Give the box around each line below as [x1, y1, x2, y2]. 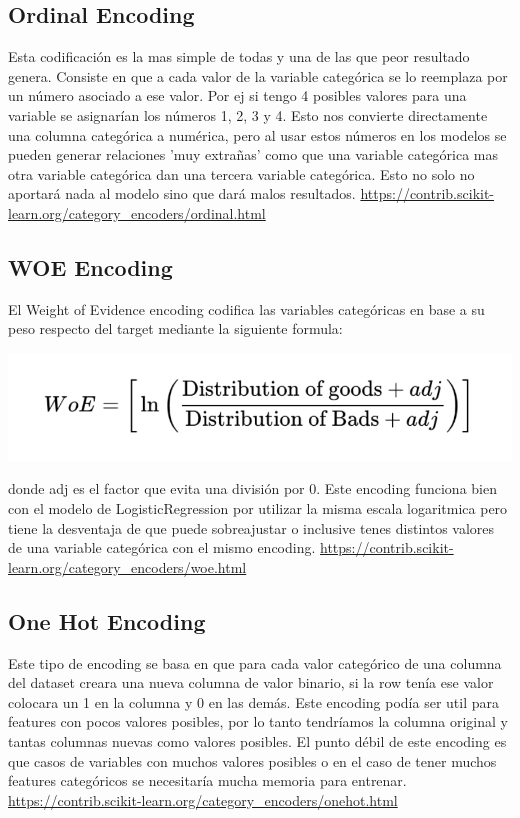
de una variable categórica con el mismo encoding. [8, 537, 316, 558]
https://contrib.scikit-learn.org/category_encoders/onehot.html [8, 789, 398, 810]
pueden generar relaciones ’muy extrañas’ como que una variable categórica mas [8, 144, 499, 165]
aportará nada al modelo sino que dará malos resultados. [8, 183, 356, 204]
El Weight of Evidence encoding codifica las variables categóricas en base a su [8, 298, 485, 319]
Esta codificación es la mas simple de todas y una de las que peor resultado [8, 46, 470, 67]
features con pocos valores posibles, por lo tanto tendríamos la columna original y [8, 711, 508, 732]
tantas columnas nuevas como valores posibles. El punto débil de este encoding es [8, 730, 507, 751]
